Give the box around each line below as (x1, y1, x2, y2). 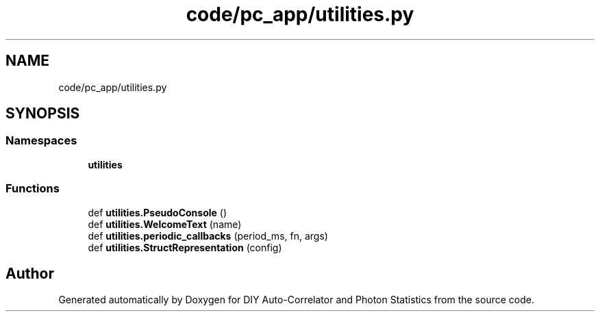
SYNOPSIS (5, 105, 80, 123)
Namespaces (5, 134, 77, 148)
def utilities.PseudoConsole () (88, 206, 227, 218)
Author (5, 264, 54, 282)
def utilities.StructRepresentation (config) (88, 241, 282, 253)
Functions (5, 181, 60, 196)
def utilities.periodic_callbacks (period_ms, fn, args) (88, 229, 328, 242)
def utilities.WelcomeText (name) (88, 218, 242, 230)
